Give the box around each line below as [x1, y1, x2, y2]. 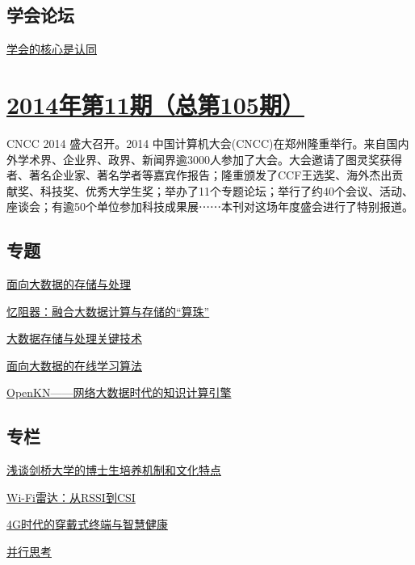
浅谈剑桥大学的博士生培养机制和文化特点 [6, 462, 221, 479]
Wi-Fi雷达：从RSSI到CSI [6, 488, 136, 505]
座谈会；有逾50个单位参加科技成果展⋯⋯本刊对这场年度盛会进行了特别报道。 [6, 198, 413, 215]
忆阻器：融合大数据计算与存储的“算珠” [6, 302, 210, 319]
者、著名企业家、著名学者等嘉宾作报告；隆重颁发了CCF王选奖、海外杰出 [6, 167, 392, 183]
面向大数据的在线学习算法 [6, 356, 142, 373]
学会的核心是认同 [6, 40, 97, 57]
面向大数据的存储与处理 [6, 276, 131, 293]
